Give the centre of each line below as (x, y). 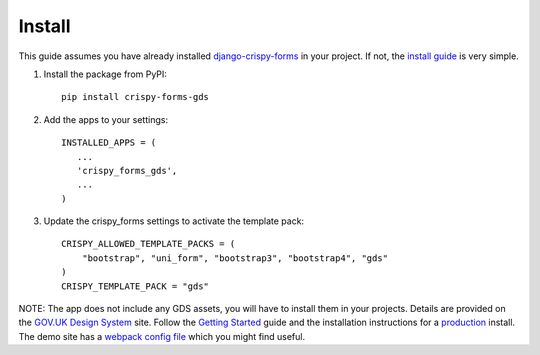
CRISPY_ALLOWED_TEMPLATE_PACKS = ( (148, 244)
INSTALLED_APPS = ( (109, 143)
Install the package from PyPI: (105, 74)
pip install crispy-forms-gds (135, 97)
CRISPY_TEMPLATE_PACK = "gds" (135, 286)
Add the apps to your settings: (106, 119)
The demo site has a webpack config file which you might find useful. (161, 336)
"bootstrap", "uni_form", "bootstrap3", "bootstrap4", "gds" (235, 258)
